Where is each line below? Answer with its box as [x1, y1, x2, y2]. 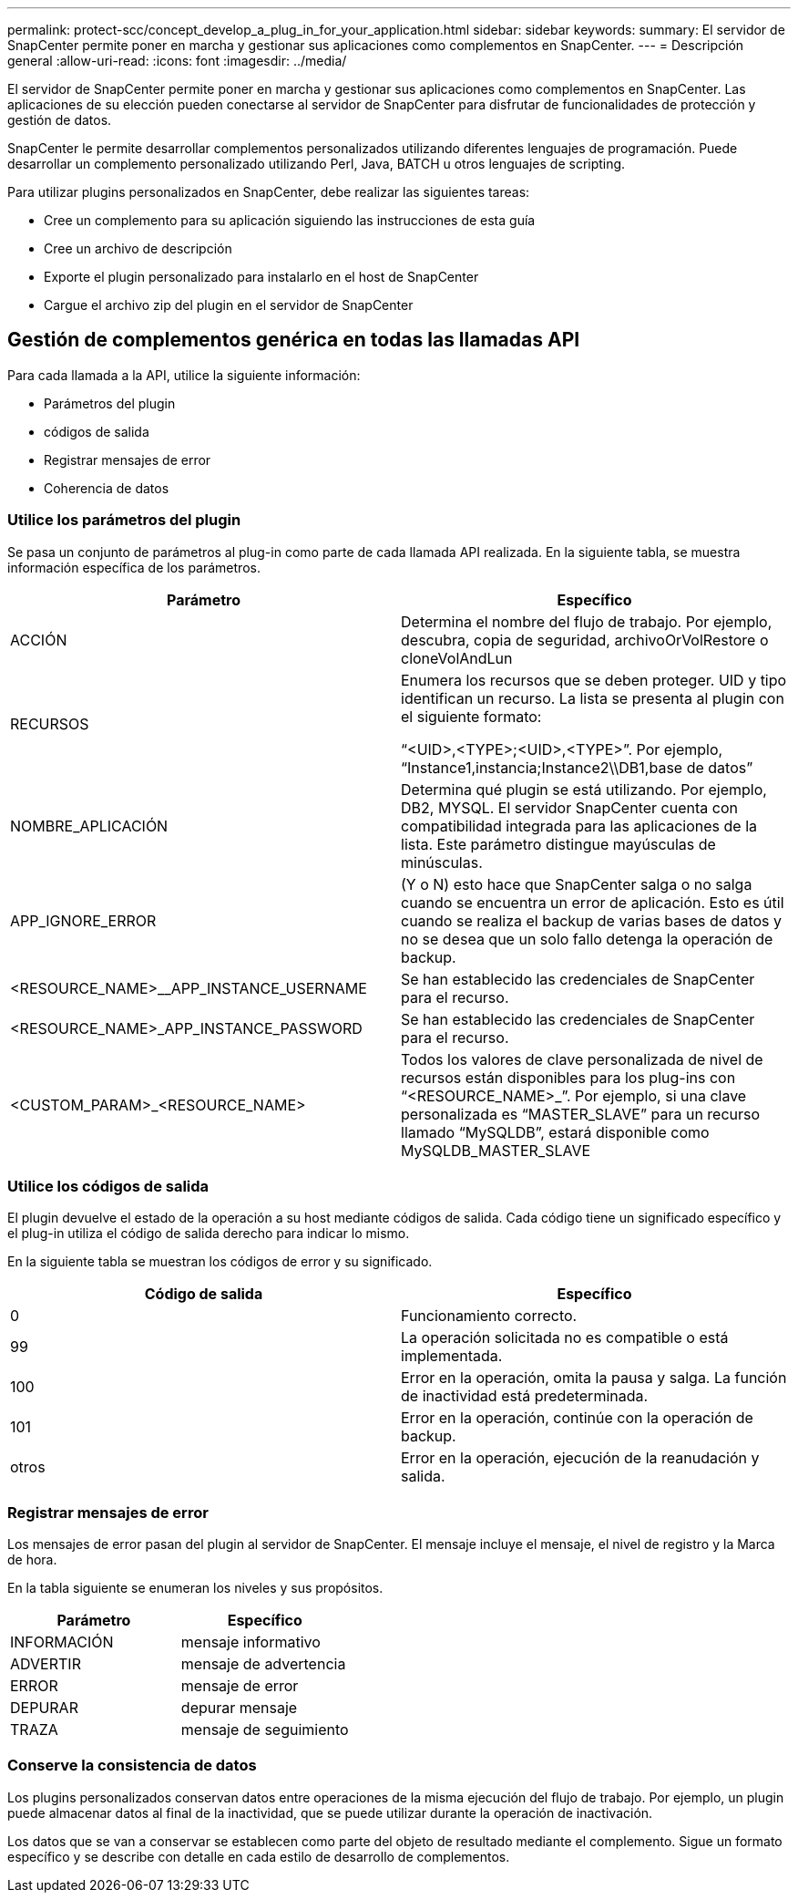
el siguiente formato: [401, 707, 542, 726]
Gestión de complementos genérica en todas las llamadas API [7, 328, 580, 352]
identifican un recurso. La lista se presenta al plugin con [401, 688, 784, 707]
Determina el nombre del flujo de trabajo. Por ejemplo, [401, 612, 772, 631]
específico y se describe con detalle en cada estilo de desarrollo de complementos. [7, 1848, 510, 1864]
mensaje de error [180, 1677, 299, 1696]
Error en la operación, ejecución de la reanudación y [401, 1449, 760, 1468]
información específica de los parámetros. [7, 559, 261, 575]
